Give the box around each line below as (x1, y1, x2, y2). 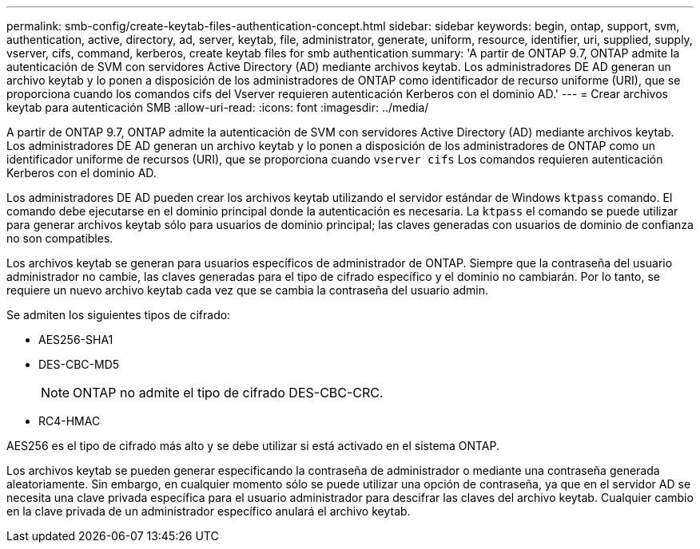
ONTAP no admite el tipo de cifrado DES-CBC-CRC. (73, 385, 384, 401)
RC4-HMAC (38, 414, 101, 428)
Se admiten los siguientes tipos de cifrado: (6, 308, 231, 322)
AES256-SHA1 (38, 333, 113, 346)
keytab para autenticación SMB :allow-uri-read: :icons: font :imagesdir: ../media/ (6, 101, 429, 114)
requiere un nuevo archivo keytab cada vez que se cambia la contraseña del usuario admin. (6, 283, 489, 297)
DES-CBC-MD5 (38, 357, 120, 371)
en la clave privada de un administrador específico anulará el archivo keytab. (6, 504, 411, 518)
